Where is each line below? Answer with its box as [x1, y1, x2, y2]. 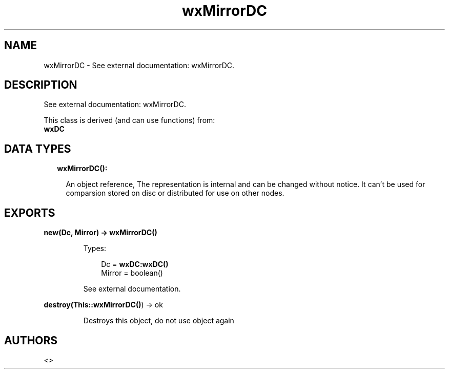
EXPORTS [4, 206, 55, 219]
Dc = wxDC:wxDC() [101, 260, 169, 269]
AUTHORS [4, 334, 58, 347]
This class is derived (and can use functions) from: [44, 116, 215, 125]
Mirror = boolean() [101, 268, 163, 278]
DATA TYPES [4, 142, 71, 155]
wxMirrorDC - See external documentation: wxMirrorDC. [44, 60, 235, 70]
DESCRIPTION [4, 78, 77, 92]
